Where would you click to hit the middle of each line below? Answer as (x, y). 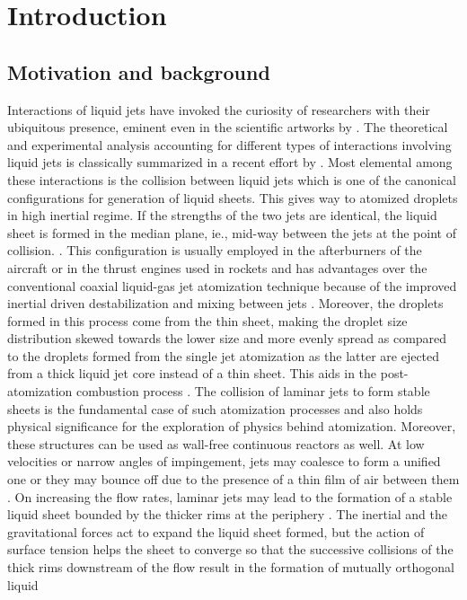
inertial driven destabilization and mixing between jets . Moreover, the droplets (225, 303)
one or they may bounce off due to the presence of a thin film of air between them (233, 479)
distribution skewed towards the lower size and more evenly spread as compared (227, 338)
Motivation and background (139, 71)
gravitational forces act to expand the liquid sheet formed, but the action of (216, 531)
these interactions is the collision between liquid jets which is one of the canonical (232, 179)
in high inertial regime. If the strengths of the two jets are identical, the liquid (222, 215)
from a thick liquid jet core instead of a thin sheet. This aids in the (192, 373)
